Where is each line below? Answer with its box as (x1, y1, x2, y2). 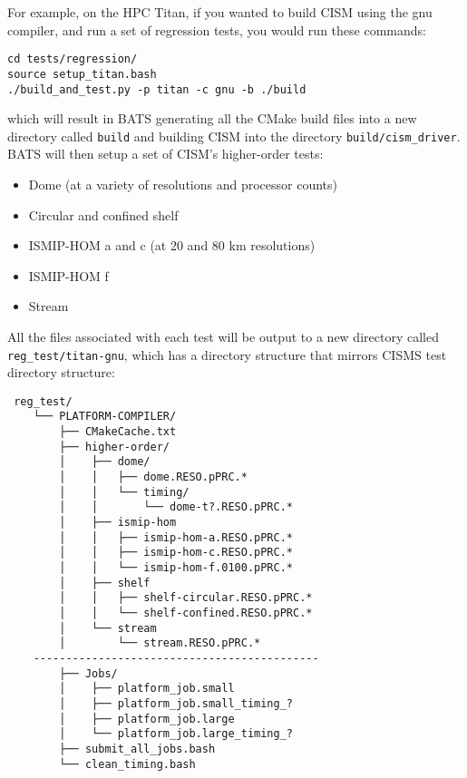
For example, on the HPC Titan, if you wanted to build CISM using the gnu (7, 3, 433, 21)
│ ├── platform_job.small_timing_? (59, 696, 293, 710)
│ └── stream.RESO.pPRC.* (59, 637, 261, 650)
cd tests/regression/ (7, 53, 138, 66)
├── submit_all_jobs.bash (59, 742, 216, 755)
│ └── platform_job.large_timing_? (59, 727, 293, 741)
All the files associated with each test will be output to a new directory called (7, 326, 439, 345)
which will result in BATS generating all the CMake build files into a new (7, 109, 417, 128)
